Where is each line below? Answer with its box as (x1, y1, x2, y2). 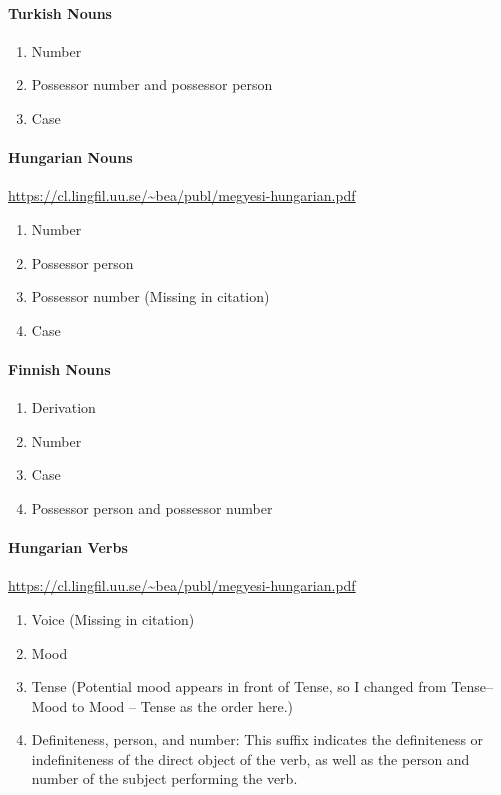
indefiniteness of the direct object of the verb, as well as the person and (31, 748, 470, 769)
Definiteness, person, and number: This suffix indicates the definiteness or (31, 729, 484, 750)
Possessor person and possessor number (31, 497, 273, 518)
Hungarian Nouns (8, 147, 133, 168)
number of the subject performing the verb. (31, 768, 298, 789)
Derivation (31, 397, 96, 418)
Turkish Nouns (8, 2, 112, 23)
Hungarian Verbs (8, 537, 128, 558)
